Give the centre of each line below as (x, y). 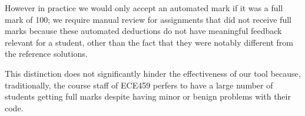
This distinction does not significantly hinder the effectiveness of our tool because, (153, 73)
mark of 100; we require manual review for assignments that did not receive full (148, 19)
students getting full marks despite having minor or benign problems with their (148, 96)
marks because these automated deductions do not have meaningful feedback (143, 31)
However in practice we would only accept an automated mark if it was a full (144, 8)
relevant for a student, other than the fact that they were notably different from (149, 42)
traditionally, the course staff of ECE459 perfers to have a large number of (139, 85)
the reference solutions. (46, 54)
